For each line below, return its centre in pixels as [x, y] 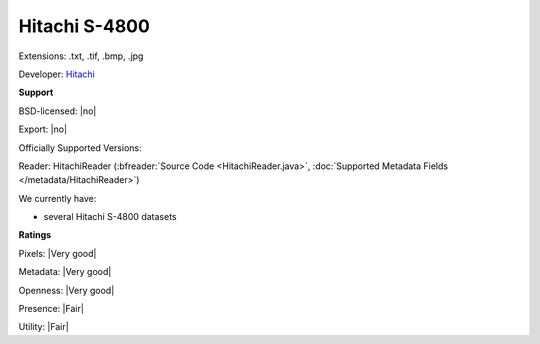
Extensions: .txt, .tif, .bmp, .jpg [81, 56]
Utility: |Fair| [43, 327]
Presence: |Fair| [51, 309]
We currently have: [57, 198]
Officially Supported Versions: [80, 147]
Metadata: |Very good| [65, 272]
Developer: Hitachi [56, 74]
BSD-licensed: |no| [57, 111]
